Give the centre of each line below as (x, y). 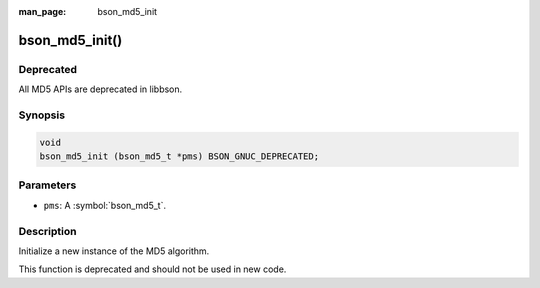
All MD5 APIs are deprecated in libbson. (100, 89)
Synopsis (41, 115)
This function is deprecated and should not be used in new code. (152, 269)
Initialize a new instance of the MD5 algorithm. (114, 251)
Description (47, 231)
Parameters (47, 185)
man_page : (42, 11)
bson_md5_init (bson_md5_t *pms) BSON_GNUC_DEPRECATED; (179, 156)
